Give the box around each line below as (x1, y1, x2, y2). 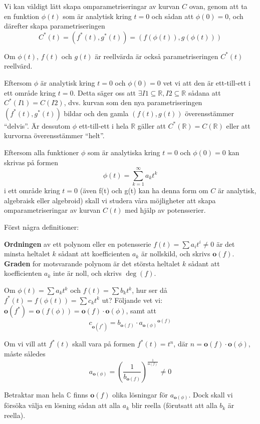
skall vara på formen (72, 338, 135, 349)
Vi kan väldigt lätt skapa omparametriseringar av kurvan (4, 1, 180, 11)
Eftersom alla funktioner (4, 147, 79, 157)
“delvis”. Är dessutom (4, 120, 71, 131)
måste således (4, 348, 46, 358)
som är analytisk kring (63, 11, 132, 21)
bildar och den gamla (64, 108, 129, 118)
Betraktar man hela (4, 389, 65, 399)
